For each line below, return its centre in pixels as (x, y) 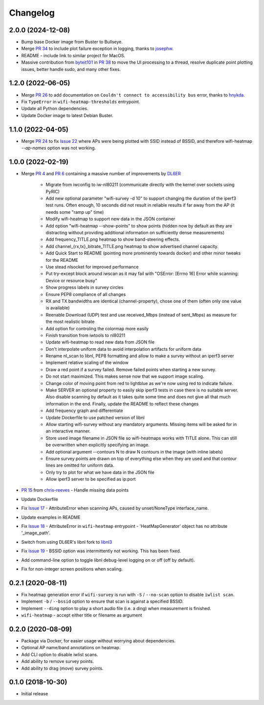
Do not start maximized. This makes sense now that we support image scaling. (125, 376)
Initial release (35, 694)
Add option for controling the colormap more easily (97, 328)
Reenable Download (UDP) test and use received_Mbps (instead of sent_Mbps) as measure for (141, 315)
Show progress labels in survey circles (85, 287)
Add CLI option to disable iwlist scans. (60, 654)
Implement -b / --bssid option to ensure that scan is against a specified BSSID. (102, 601)
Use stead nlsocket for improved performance (92, 267)
